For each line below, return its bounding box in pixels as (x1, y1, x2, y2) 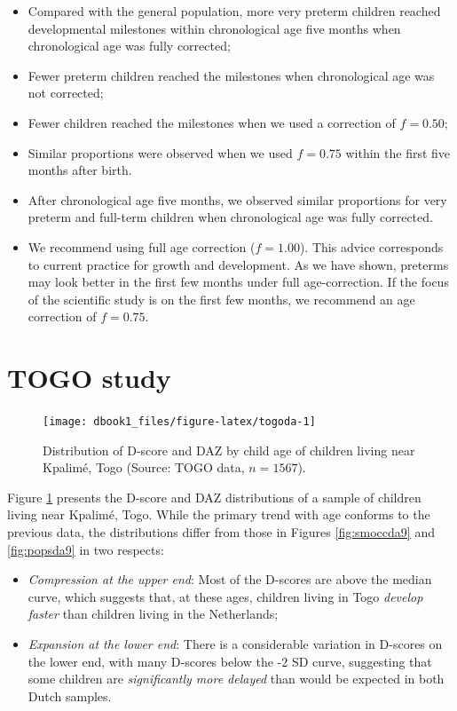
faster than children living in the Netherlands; (28, 604, 279, 623)
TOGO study (7, 359, 171, 396)
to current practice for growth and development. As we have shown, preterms (28, 255, 449, 273)
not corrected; (28, 83, 104, 102)
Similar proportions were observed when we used (28, 143, 293, 162)
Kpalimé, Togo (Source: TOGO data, (43, 458, 245, 477)
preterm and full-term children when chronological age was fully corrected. (28, 208, 433, 226)
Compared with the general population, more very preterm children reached (28, 2, 441, 20)
